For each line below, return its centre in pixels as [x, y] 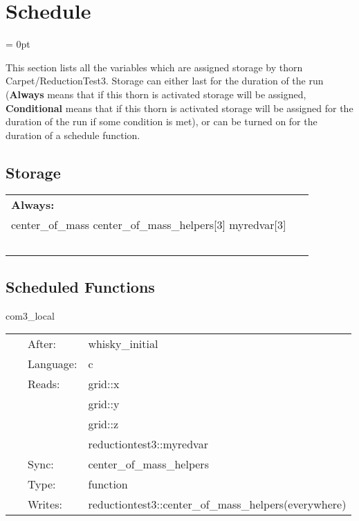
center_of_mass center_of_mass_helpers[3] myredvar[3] [149, 225]
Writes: [45, 504]
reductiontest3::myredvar [148, 444]
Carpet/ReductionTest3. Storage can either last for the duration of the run [165, 81]
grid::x [104, 384]
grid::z [103, 424]
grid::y [104, 404]
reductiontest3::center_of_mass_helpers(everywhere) [217, 504]
